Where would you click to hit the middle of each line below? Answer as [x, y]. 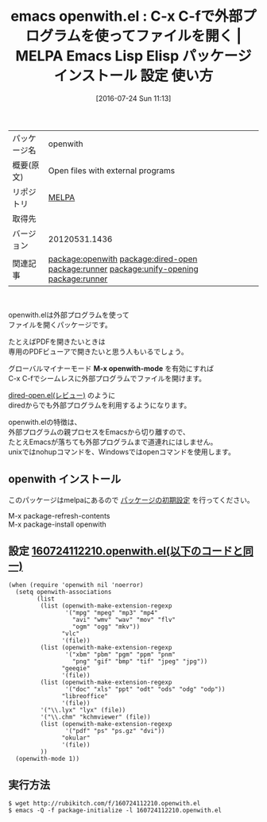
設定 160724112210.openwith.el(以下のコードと [126, 552]
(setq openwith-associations [64, 592]
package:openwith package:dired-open [123, 259]
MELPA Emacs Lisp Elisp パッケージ [133, 56]
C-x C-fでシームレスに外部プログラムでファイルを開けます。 [107, 378]
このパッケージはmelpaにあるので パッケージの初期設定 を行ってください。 [131, 500]
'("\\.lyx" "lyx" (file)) [83, 710]
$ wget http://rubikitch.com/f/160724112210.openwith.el [104, 804]
